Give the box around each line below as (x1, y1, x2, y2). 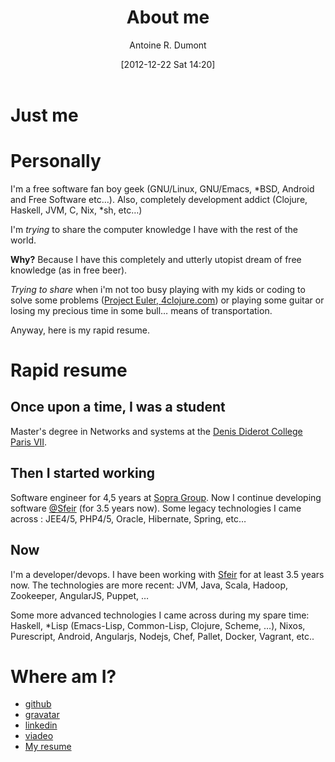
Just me (10, 104, 79, 126)
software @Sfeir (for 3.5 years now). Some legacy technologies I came (10, 502, 302, 514)
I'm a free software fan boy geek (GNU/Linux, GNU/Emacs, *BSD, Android (10, 182, 315, 195)
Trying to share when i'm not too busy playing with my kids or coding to (10, 283, 306, 295)
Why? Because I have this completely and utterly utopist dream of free (10, 253, 302, 265)
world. (10, 234, 37, 246)
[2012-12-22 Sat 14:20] (120, 58, 216, 70)
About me (126, 6, 210, 29)
